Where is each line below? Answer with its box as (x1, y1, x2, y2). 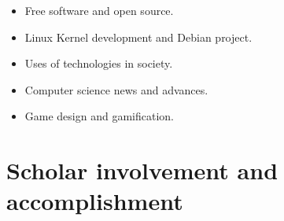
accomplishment (6, 185, 183, 217)
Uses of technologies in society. (24, 55, 173, 72)
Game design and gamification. (24, 108, 174, 124)
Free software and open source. (24, 2, 174, 18)
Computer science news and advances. (24, 81, 208, 98)
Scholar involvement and (6, 154, 278, 186)
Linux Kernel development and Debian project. (24, 28, 253, 45)
